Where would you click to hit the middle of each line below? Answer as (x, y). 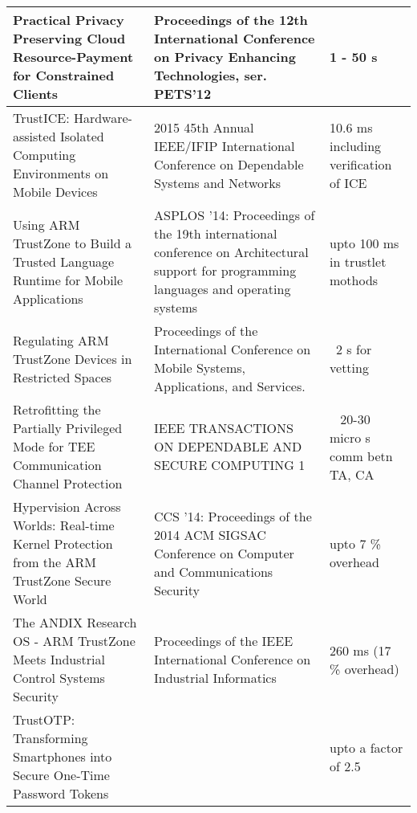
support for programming (225, 270)
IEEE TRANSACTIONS (224, 428)
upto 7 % (356, 543)
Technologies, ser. (211, 75)
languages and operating (223, 289)
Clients (36, 94)
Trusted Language (64, 261)
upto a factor (366, 747)
